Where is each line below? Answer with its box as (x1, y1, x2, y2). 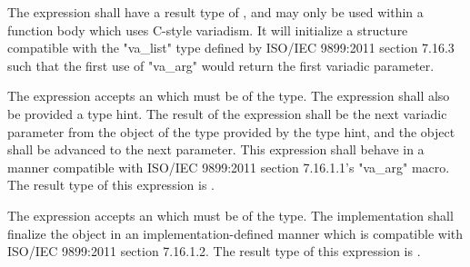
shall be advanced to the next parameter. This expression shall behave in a (7, 140, 425, 159)
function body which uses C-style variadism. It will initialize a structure (7, 20, 408, 39)
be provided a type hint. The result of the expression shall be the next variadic (7, 104, 447, 123)
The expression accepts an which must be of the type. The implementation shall (7, 205, 454, 224)
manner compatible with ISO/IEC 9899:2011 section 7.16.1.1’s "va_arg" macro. (7, 157, 450, 176)
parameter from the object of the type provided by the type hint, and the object (7, 122, 455, 141)
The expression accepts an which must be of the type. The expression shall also (7, 86, 450, 105)
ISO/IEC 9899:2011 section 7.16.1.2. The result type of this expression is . (7, 242, 421, 261)
